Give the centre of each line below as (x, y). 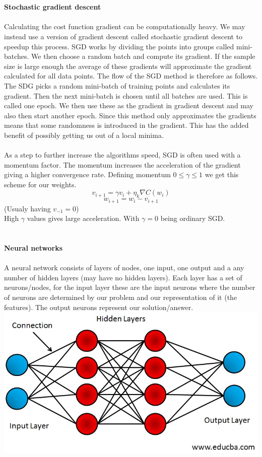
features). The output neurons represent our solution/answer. (99, 307)
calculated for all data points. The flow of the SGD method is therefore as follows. (131, 76)
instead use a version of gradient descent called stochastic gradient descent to (123, 36)
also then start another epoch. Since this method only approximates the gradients (130, 115)
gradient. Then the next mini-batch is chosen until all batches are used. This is (126, 95)
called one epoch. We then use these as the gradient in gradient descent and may (129, 105)
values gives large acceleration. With (83, 218)
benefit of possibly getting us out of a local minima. (84, 135)
